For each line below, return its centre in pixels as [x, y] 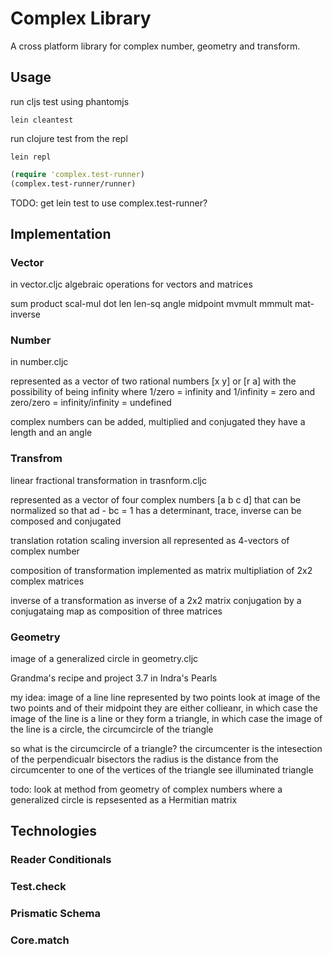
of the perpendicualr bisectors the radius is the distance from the [144, 759]
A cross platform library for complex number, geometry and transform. [155, 46]
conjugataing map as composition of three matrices [116, 611]
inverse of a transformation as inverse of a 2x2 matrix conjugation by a [156, 600]
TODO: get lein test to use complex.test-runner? [109, 203]
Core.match [40, 940]
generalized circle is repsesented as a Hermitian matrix [124, 800]
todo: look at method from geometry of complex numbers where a [146, 789]
